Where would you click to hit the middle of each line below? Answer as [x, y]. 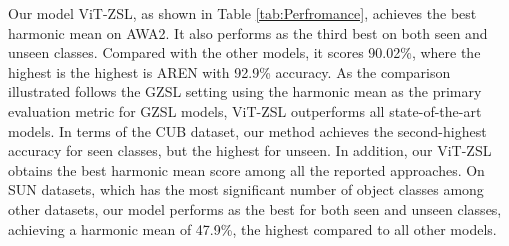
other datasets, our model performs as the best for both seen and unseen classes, [255, 208]
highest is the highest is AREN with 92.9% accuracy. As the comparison [229, 71]
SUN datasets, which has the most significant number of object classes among [246, 189]
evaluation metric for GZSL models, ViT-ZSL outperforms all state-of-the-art [245, 110]
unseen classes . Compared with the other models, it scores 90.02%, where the [244, 52]
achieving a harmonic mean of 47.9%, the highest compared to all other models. [252, 228]
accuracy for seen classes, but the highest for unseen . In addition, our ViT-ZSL [250, 150]
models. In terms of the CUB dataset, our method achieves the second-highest [247, 130]
